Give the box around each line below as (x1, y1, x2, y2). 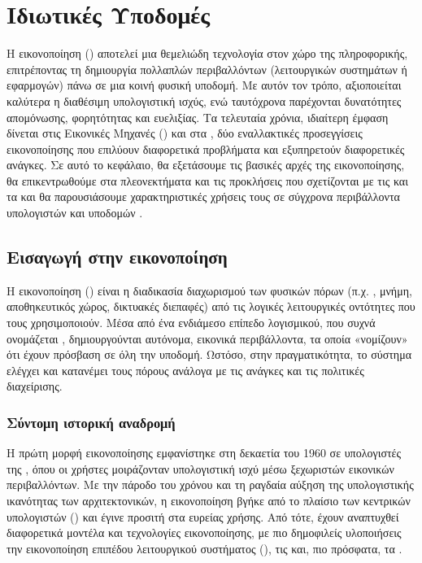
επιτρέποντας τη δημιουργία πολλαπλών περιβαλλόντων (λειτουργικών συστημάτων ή (7, 60, 407, 77)
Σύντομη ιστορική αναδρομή (7, 412, 176, 432)
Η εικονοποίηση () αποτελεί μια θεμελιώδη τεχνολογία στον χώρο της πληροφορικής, (7, 45, 408, 62)
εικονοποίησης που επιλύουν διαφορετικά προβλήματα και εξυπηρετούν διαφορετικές (7, 140, 405, 157)
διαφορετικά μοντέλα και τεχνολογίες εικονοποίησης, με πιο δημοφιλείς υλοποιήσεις (7, 524, 402, 541)
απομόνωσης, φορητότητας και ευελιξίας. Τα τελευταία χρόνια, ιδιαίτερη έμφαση (7, 108, 389, 125)
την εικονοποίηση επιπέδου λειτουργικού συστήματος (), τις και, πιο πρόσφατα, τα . (7, 539, 402, 556)
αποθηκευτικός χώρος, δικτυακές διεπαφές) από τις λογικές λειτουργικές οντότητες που (7, 298, 415, 315)
